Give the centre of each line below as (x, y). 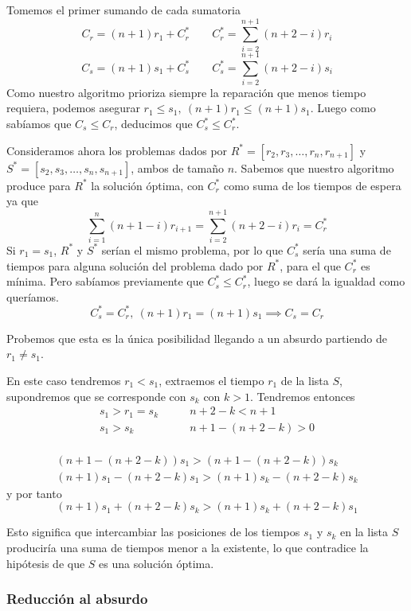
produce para (39, 185)
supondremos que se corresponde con (96, 396)
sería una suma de (347, 249)
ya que (23, 201)
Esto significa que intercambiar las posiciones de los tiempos (153, 532)
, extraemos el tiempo (211, 380)
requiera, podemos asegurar (73, 108)
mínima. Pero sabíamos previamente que (105, 281)
